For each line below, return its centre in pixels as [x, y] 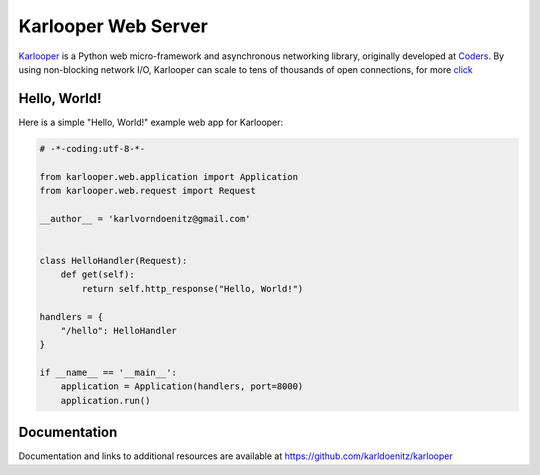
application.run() [105, 400]
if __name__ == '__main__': [108, 373]
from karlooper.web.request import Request [148, 190]
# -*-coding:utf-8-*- [92, 148]
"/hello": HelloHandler [118, 330]
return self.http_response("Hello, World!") [192, 288]
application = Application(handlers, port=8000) [182, 386]
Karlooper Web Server [113, 26]
